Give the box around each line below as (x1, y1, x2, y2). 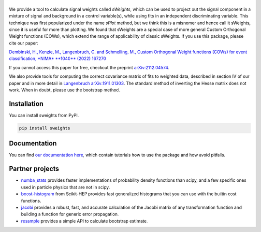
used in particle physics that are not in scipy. (21, 184, 110, 190)
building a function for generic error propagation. (21, 211, 119, 217)
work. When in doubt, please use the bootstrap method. (9, 87, 120, 93)
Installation (9, 100, 43, 108)
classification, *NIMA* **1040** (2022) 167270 (9, 56, 106, 61)
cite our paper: (9, 40, 39, 46)
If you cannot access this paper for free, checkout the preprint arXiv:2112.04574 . (9, 64, 170, 70)
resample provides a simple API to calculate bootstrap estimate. (21, 218, 148, 224)
